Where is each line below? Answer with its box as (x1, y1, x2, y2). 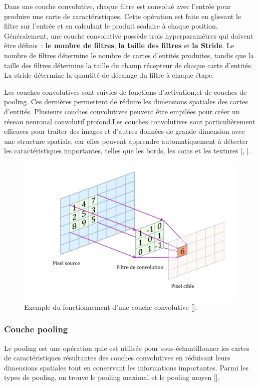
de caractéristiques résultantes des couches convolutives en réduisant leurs (4, 352, 230, 363)
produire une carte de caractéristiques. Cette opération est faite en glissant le (4, 11, 241, 21)
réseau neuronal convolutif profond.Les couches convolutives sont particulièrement (4, 116, 255, 126)
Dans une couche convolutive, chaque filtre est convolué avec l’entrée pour (4, 1, 231, 11)
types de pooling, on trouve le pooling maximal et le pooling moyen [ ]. (4, 372, 220, 382)
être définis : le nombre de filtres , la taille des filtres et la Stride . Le (4, 40, 234, 51)
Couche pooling (4, 323, 68, 335)
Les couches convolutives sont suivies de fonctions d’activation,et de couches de (4, 86, 247, 97)
